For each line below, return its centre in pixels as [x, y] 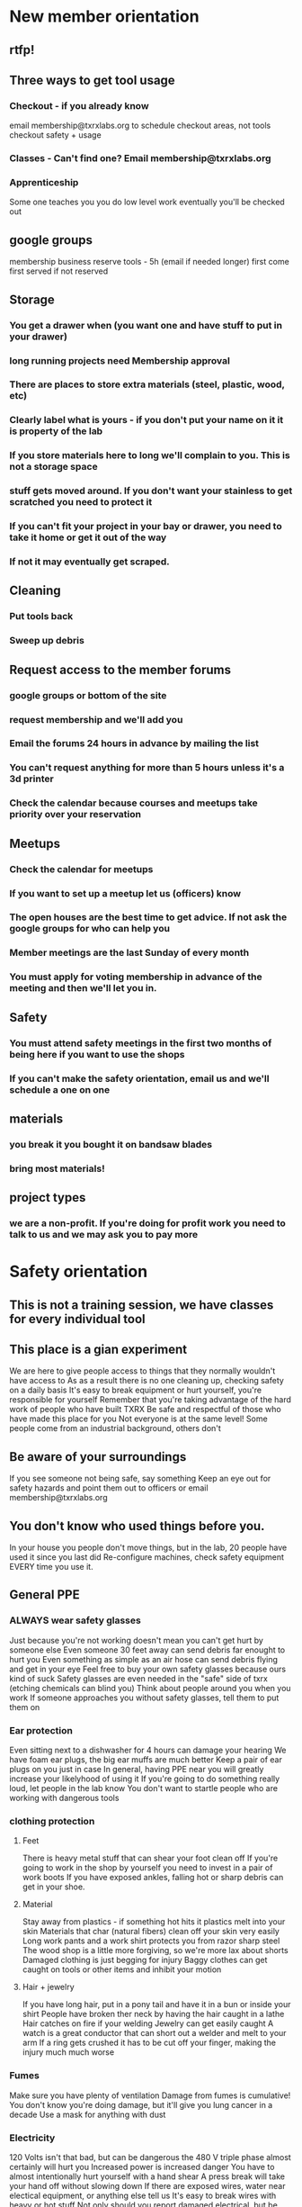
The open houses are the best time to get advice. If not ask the [148, 917]
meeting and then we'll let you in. [83, 988]
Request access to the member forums [120, 669]
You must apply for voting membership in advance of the [136, 977]
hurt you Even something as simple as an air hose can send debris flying [144, 1659]
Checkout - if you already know [80, 105]
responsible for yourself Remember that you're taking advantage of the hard [151, 1400]
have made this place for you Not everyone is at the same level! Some [138, 1419]
